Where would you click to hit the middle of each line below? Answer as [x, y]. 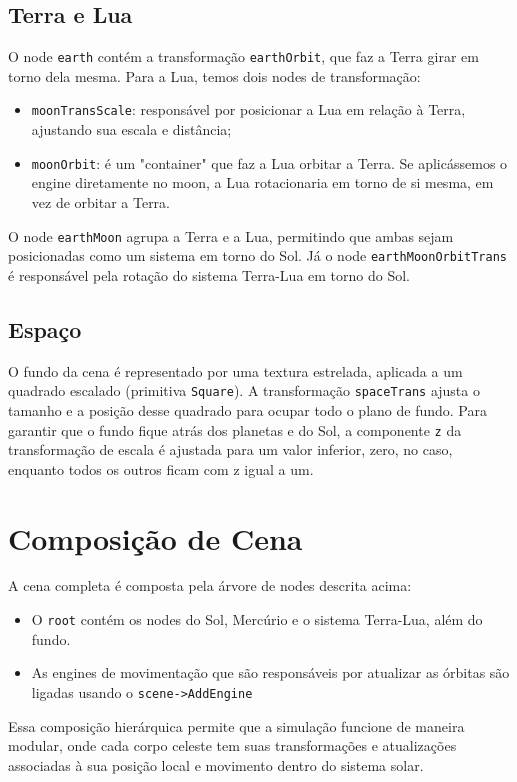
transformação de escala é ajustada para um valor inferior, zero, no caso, [230, 449]
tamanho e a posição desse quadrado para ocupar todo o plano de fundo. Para [247, 409]
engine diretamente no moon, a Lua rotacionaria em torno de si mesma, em [262, 182]
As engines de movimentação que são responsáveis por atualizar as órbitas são [270, 672]
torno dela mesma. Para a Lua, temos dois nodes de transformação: [214, 75]
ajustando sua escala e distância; [131, 129]
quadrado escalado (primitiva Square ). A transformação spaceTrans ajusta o [244, 390]
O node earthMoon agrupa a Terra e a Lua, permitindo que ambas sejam [231, 235]
